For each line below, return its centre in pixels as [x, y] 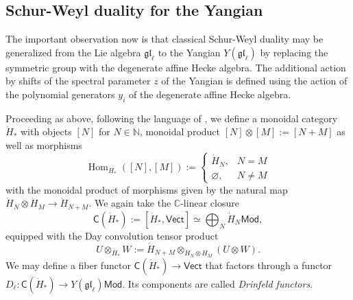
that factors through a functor [269, 265]
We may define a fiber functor [68, 265]
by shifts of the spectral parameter [78, 81]
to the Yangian [189, 52]
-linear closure [210, 203]
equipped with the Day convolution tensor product [112, 235]
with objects [46, 131]
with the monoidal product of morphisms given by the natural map [147, 189]
